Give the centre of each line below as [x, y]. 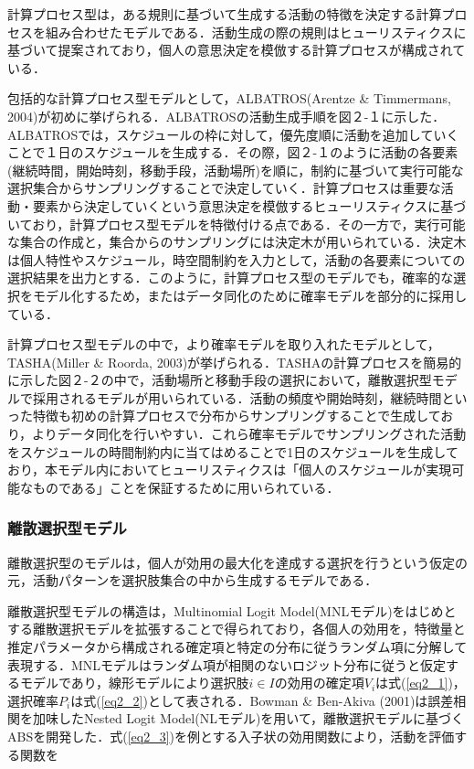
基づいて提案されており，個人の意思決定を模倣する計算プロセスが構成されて [237, 50]
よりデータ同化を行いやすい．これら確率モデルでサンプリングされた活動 [249, 434]
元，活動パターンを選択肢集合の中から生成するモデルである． [193, 580]
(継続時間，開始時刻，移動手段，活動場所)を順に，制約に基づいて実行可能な [236, 170]
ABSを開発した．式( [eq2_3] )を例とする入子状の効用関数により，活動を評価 [231, 736]
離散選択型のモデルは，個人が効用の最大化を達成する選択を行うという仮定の [237, 562]
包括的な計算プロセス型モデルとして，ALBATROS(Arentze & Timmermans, [229, 98]
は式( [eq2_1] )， [421, 683]
